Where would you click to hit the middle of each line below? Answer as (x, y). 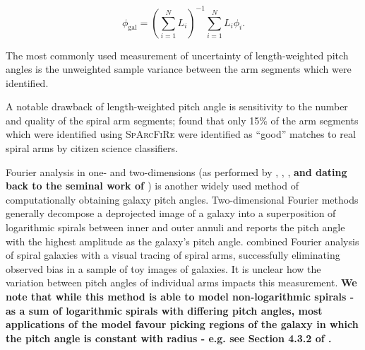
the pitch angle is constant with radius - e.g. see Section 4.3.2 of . (169, 338)
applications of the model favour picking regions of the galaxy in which (182, 324)
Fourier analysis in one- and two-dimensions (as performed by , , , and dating (176, 171)
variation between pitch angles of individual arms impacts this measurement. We (181, 282)
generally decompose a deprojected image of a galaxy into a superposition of (171, 213)
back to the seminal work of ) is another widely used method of (152, 186)
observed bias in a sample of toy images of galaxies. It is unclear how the (163, 268)
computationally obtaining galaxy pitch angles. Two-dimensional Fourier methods (182, 199)
